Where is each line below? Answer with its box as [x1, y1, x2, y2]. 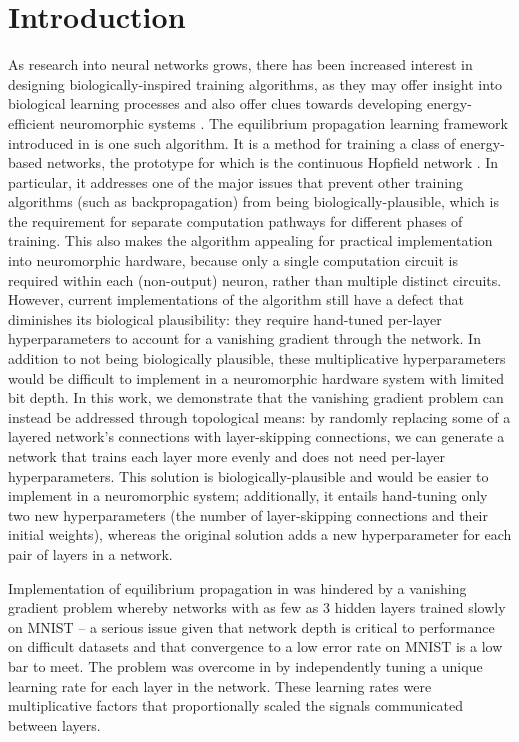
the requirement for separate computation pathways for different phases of [8, 210, 463, 231]
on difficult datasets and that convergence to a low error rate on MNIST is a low [8, 636, 503, 657]
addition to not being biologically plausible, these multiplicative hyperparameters [8, 348, 506, 369]
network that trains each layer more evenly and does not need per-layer [8, 446, 446, 466]
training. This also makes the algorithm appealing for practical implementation [8, 230, 493, 251]
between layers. [8, 714, 101, 735]
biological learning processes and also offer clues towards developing [8, 93, 423, 114]
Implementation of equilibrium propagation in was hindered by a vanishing [8, 577, 467, 598]
